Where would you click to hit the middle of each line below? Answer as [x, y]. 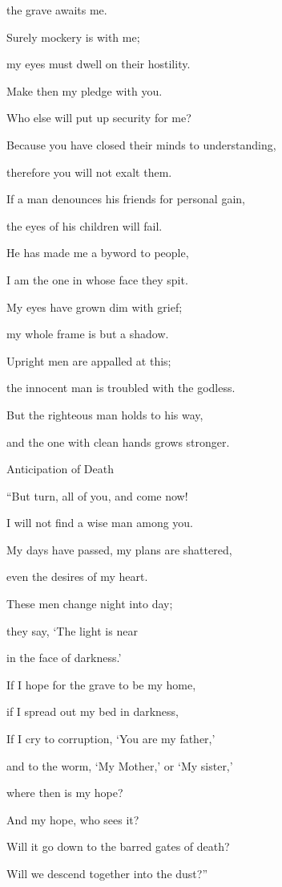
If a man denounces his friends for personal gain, [126, 199]
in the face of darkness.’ [64, 658]
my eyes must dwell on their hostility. [99, 64]
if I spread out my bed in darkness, [93, 711]
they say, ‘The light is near [72, 630]
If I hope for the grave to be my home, [101, 684]
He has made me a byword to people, [98, 253]
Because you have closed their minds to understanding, [141, 144]
